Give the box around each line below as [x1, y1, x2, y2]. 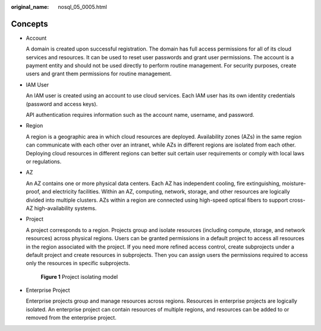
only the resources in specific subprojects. [26, 260, 130, 267]
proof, [26, 188, 41, 195]
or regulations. [26, 158, 62, 165]
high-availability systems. [34, 205, 97, 212]
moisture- [282, 180, 306, 187]
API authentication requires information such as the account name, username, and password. [26, 112, 255, 119]
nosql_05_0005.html [58, 4, 107, 10]
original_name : [11, 4, 49, 10]
